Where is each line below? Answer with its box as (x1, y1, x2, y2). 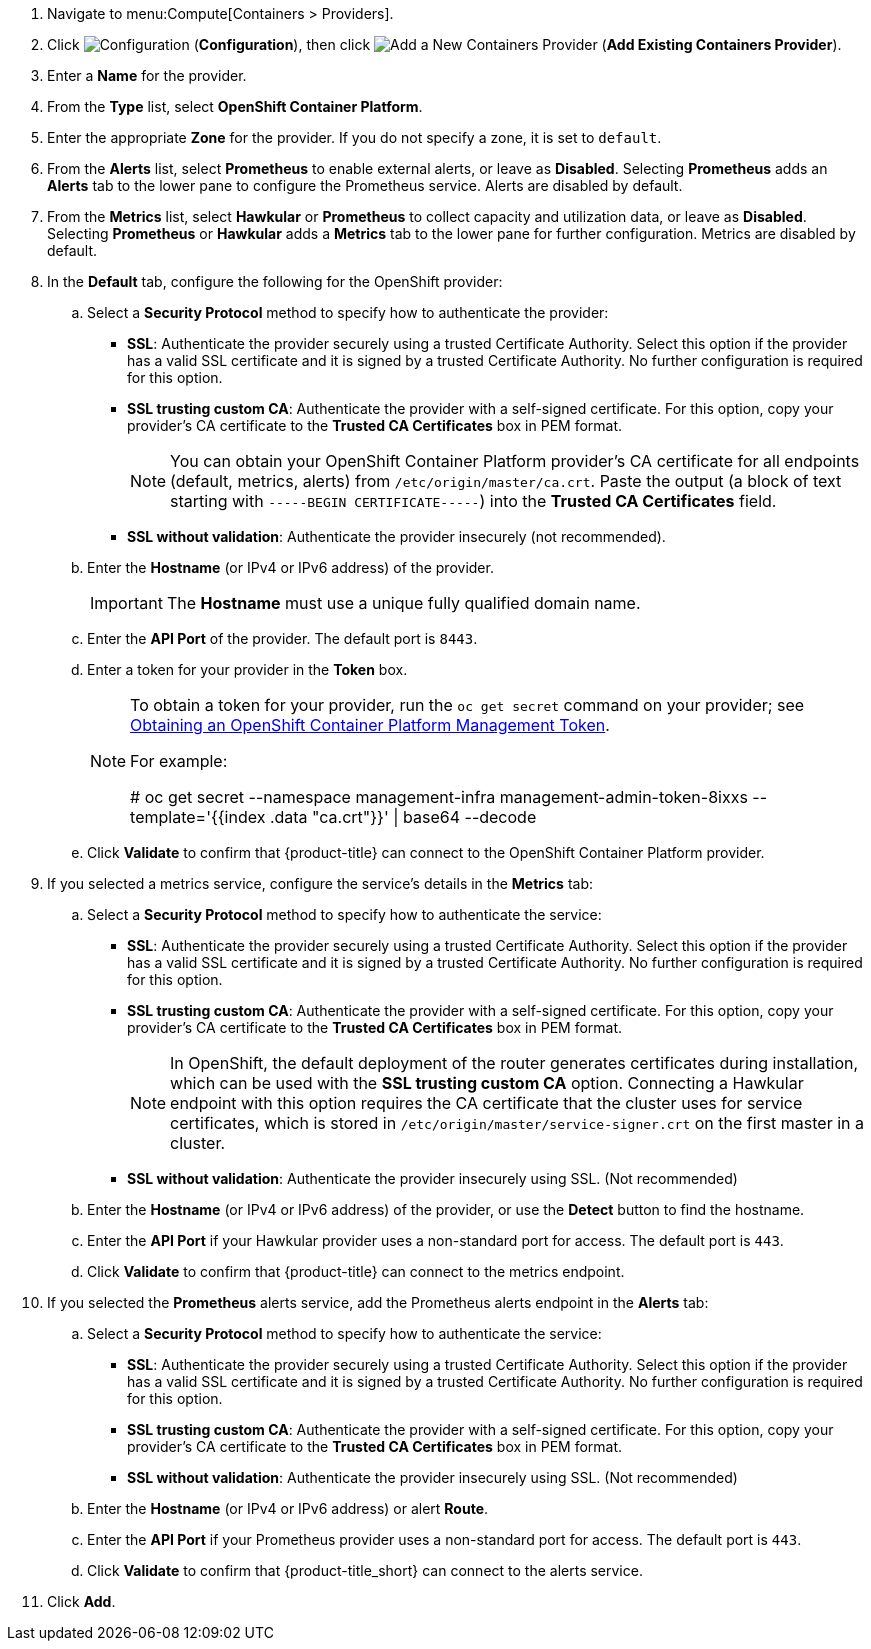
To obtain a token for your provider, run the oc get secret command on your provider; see (130, 695, 805, 715)
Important (90, 593, 163, 613)
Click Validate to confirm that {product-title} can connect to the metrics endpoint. (87, 1263, 625, 1280)
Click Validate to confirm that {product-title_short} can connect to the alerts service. (87, 1562, 643, 1579)
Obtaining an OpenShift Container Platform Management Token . (130, 715, 610, 735)
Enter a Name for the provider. (47, 67, 247, 84)
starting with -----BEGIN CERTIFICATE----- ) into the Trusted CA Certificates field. (170, 491, 777, 511)
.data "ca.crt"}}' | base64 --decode (269, 807, 537, 827)
